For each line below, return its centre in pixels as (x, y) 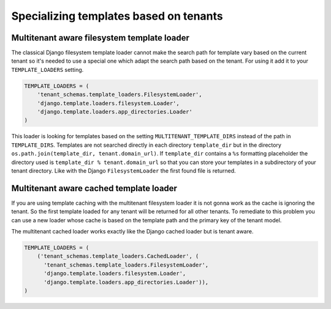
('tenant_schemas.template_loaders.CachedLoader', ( (118, 256)
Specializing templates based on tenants (117, 16)
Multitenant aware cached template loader (94, 188)
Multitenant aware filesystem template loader (100, 38)
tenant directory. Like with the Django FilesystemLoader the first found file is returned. (124, 170)
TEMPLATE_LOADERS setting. (48, 69)
